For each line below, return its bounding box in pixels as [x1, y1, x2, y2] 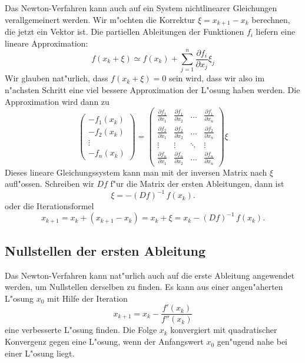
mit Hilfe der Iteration [47, 292, 128, 304]
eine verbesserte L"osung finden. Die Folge [5, 324, 157, 336]
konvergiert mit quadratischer [170, 324, 277, 336]
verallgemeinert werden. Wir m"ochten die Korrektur [5, 13, 195, 25]
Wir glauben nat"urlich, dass [5, 72, 108, 84]
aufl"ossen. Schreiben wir [5, 177, 94, 190]
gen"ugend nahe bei [217, 335, 288, 348]
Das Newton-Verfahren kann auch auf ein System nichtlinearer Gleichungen [5, 2, 277, 14]
